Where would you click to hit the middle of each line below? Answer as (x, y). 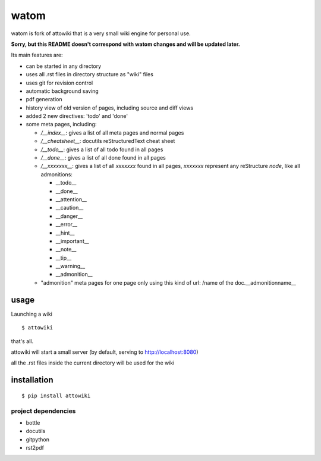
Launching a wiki (32, 314)
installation (32, 380)
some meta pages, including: (61, 124)
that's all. (22, 341)
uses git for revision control (59, 83)
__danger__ (69, 216)
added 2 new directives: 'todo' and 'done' (77, 116)
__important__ (72, 241)
